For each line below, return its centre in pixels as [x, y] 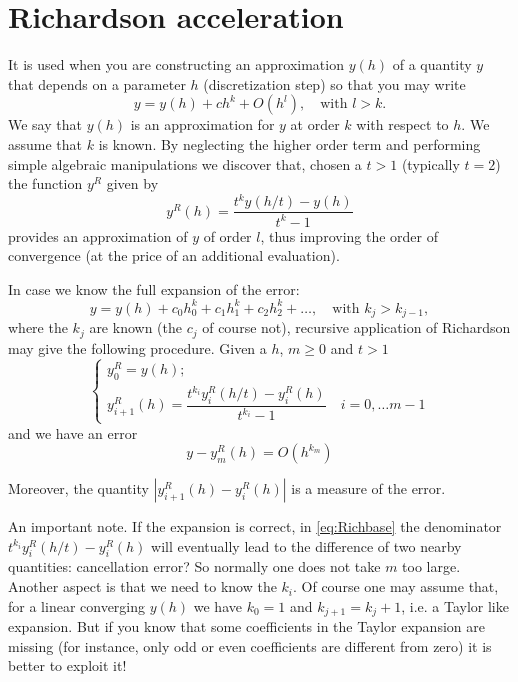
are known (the [135, 327]
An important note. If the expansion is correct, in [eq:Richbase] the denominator [255, 526]
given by [132, 183]
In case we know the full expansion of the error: [154, 288]
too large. [431, 566]
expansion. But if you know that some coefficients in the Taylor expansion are [246, 626]
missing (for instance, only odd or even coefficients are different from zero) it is [250, 645]
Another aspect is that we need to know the [142, 586]
